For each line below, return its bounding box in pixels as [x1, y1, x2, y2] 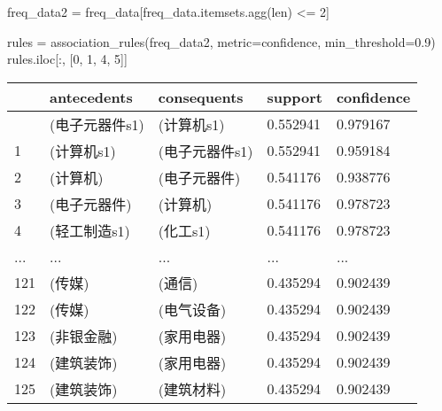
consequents [158, 86, 244, 107]
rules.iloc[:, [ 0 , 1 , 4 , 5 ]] [7, 50, 128, 68]
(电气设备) [158, 299, 227, 320]
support [267, 86, 322, 107]
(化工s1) [158, 220, 211, 241]
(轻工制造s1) [50, 220, 130, 241]
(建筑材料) [158, 378, 227, 399]
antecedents [50, 86, 133, 107]
